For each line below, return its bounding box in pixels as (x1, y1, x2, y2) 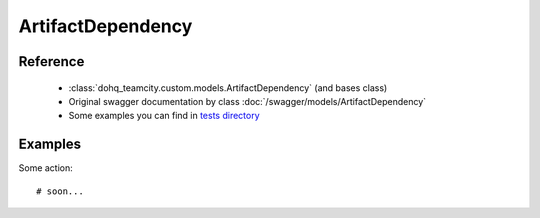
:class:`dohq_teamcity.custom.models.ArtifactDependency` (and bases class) (68, 81, 388, 94)
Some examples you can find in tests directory (68, 110, 260, 122)
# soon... (36, 185, 84, 197)
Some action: (18, 162, 74, 174)
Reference (18, 53, 85, 70)
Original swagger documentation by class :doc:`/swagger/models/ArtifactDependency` (68, 95, 427, 107)
